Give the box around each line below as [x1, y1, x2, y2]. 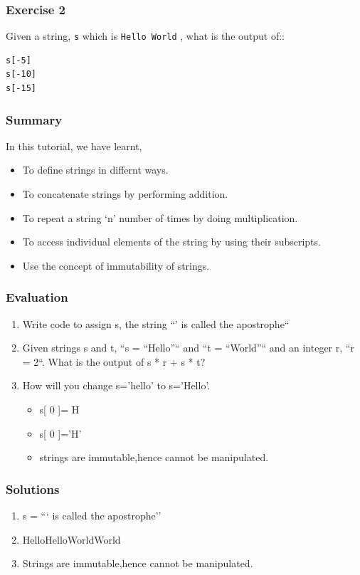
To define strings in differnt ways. [22, 162, 169, 177]
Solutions [6, 480, 60, 497]
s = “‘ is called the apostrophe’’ [22, 508, 162, 523]
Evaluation [6, 288, 68, 306]
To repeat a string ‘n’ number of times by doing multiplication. [22, 210, 298, 225]
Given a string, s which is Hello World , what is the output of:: [6, 28, 285, 43]
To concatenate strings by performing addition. [22, 186, 228, 201]
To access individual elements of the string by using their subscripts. [22, 234, 321, 249]
